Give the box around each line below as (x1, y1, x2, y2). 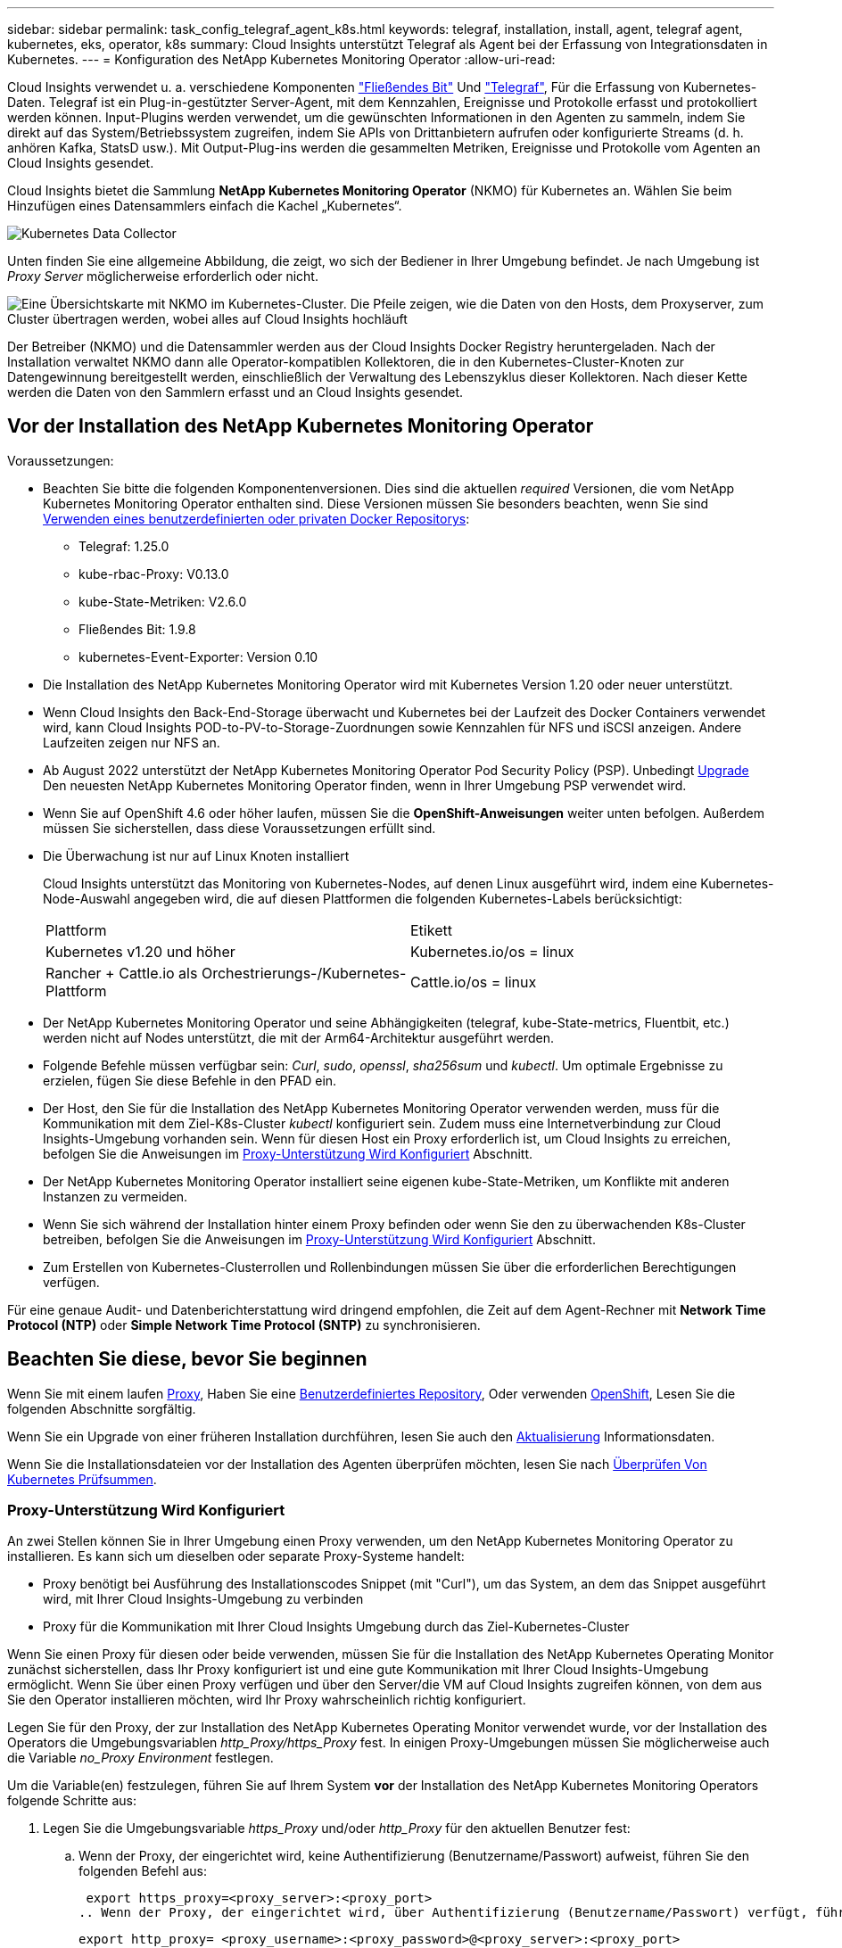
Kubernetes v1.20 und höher (45, 942, 235, 961)
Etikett (410, 920, 452, 939)
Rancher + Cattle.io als (45, 963, 198, 982)
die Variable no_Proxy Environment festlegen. (7, 1750, 274, 1766)
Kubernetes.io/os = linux (410, 942, 574, 961)
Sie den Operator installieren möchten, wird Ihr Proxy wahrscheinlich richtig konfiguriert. (7, 1692, 526, 1708)
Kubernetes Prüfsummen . (7, 1471, 157, 1487)
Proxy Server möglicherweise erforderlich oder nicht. (7, 268, 318, 284)
